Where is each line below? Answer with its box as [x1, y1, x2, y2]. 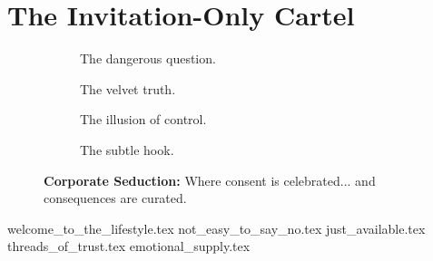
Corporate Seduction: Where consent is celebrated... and [44, 170, 376, 189]
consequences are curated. [44, 188, 187, 208]
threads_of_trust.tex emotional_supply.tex [7, 237, 251, 256]
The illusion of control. [80, 110, 207, 129]
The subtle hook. [80, 140, 174, 159]
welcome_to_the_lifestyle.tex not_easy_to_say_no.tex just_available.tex [7, 218, 426, 237]
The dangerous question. [80, 49, 216, 68]
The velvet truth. [80, 79, 176, 98]
